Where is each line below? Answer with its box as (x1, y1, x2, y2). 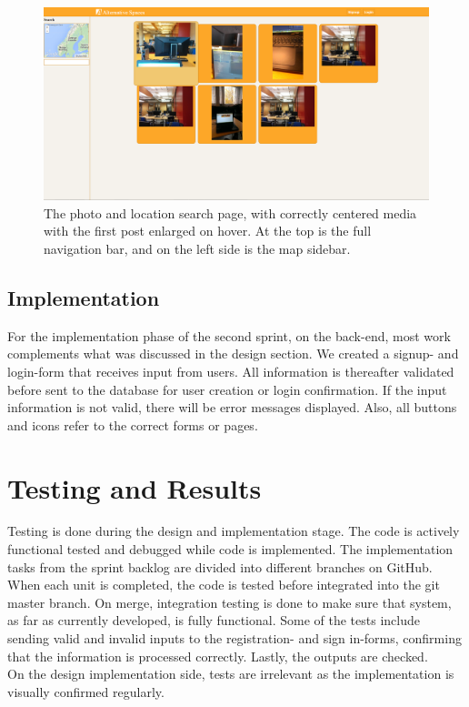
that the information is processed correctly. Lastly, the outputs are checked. (7, 646, 428, 665)
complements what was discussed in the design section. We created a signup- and (7, 344, 459, 363)
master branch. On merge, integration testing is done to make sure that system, (7, 592, 452, 611)
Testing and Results (7, 469, 262, 506)
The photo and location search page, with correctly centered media (44, 203, 417, 222)
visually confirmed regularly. (7, 682, 165, 701)
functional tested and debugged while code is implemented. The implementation (7, 540, 454, 559)
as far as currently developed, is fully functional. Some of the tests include (7, 611, 420, 630)
